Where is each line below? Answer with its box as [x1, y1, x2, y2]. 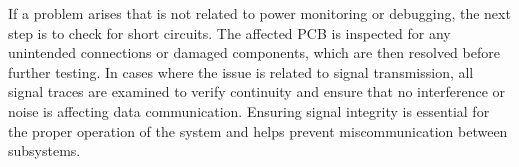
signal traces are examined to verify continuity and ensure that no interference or [8, 81, 506, 102]
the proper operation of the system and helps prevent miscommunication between [8, 120, 508, 141]
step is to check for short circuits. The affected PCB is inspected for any [8, 22, 451, 43]
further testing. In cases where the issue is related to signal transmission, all [8, 61, 474, 82]
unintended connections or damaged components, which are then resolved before [8, 42, 500, 63]
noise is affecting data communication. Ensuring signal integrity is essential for [8, 100, 490, 121]
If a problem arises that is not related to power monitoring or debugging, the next [8, 3, 511, 23]
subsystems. [8, 140, 81, 161]
